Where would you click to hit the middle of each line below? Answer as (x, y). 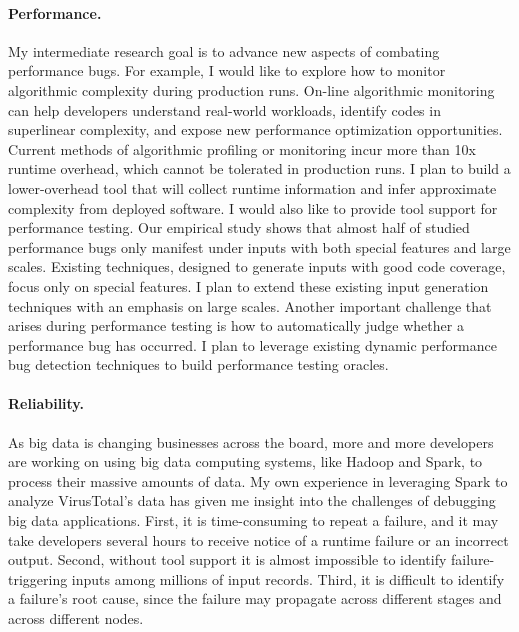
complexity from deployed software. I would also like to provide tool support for (253, 207)
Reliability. (46, 403)
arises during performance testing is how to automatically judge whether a (236, 325)
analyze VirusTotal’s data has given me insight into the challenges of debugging (252, 500)
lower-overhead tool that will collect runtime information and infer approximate (252, 187)
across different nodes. (76, 618)
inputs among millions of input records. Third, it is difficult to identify (288, 578)
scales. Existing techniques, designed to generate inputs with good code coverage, (257, 266)
